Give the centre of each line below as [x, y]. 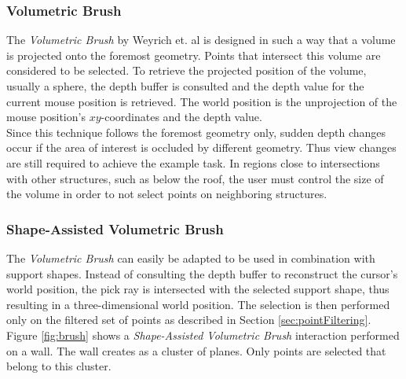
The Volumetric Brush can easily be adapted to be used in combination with [191, 258]
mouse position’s [46, 117]
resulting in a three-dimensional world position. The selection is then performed [198, 304]
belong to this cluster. [59, 366]
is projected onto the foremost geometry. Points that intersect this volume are [194, 55]
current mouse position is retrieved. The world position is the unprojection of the [202, 101]
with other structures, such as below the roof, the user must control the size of [195, 178]
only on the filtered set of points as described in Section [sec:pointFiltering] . [189, 320]
